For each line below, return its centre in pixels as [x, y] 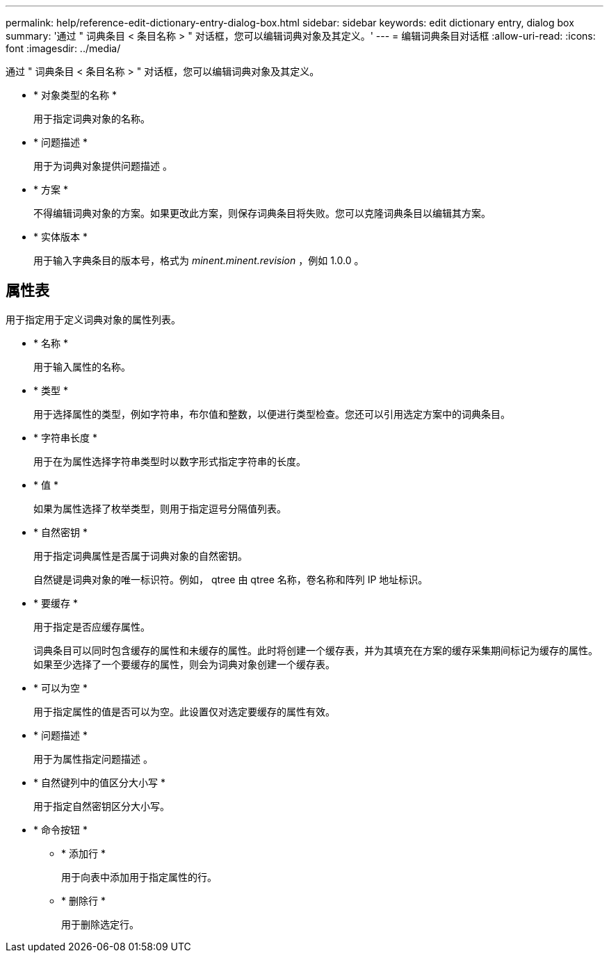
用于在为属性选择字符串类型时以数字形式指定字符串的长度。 [170, 461]
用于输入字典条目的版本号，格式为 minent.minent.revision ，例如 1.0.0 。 [199, 260]
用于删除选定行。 [100, 924]
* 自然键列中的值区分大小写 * [99, 782]
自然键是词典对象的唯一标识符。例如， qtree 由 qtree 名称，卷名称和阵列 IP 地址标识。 [231, 579]
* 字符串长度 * [65, 437]
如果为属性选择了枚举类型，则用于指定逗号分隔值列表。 [160, 508]
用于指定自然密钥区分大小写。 [101, 806]
